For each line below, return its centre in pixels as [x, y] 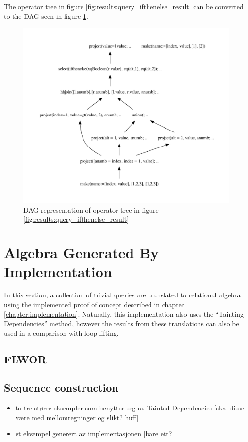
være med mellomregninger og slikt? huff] [77, 417]
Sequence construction [61, 387]
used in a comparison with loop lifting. [61, 333]
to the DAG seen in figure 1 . [46, 16]
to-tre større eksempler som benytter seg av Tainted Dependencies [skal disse [130, 408]
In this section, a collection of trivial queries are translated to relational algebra [122, 295]
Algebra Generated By [82, 253]
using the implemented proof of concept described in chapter [94, 304]
